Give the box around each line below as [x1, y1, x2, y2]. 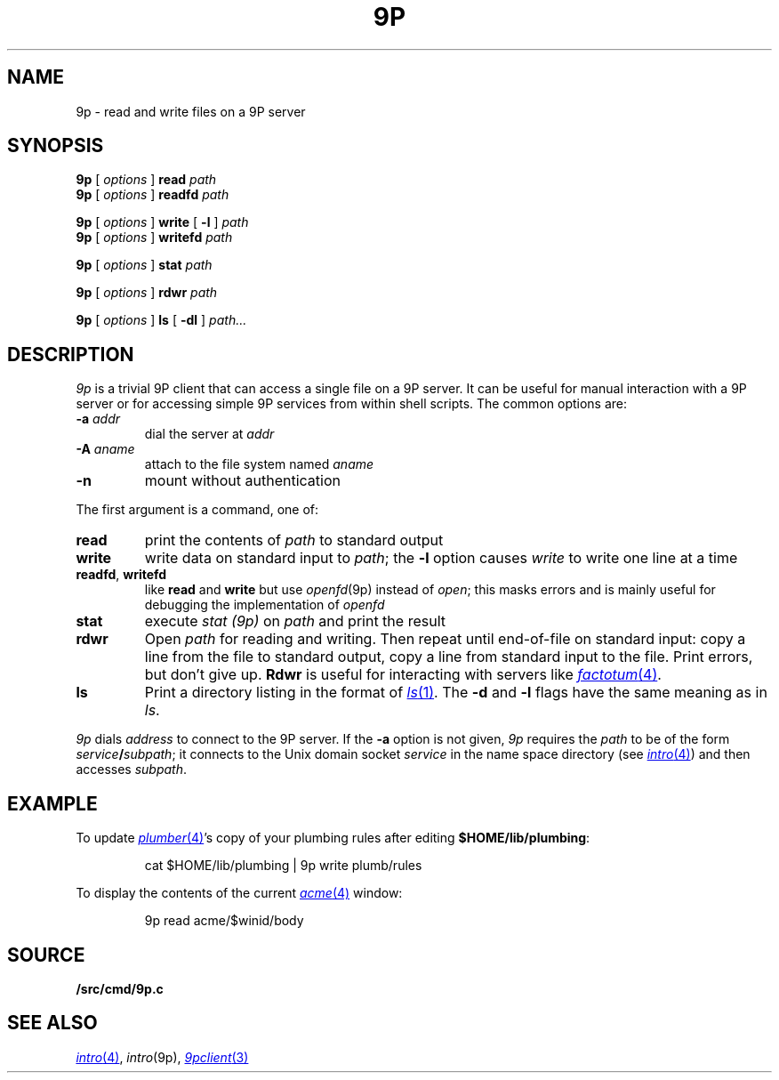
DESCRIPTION [7, 343, 134, 366]
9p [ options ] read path [76, 172, 217, 188]
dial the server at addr [144, 426, 275, 442]
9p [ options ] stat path [76, 257, 213, 273]
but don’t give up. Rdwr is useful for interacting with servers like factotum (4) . [144, 665, 662, 684]
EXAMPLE [7, 792, 98, 815]
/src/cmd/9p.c [76, 980, 164, 996]
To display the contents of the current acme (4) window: [76, 885, 403, 901]
